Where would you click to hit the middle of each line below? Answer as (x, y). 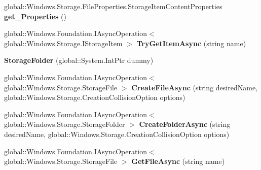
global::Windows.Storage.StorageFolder (65, 124)
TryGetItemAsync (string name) (191, 43)
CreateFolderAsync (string (185, 124)
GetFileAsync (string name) (178, 161)
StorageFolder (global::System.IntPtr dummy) (79, 60)
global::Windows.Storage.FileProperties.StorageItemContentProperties (113, 6)
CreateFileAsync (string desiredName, (194, 87)
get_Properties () (35, 16)
